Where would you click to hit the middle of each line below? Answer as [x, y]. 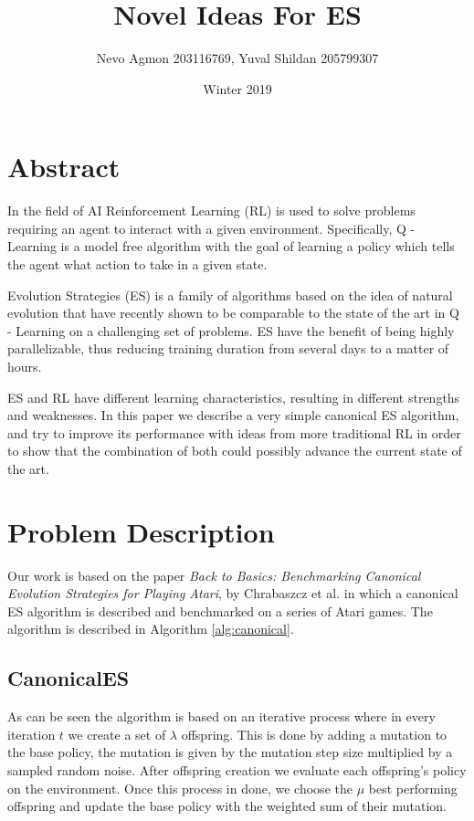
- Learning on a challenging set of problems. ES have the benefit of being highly [231, 330]
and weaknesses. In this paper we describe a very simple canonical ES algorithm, [233, 415]
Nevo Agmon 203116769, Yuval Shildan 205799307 [237, 58]
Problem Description [141, 531]
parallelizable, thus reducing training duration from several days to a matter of [228, 348]
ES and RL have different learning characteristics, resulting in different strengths [234, 397]
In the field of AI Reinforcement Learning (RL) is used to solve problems [211, 211]
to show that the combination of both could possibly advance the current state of [235, 451]
